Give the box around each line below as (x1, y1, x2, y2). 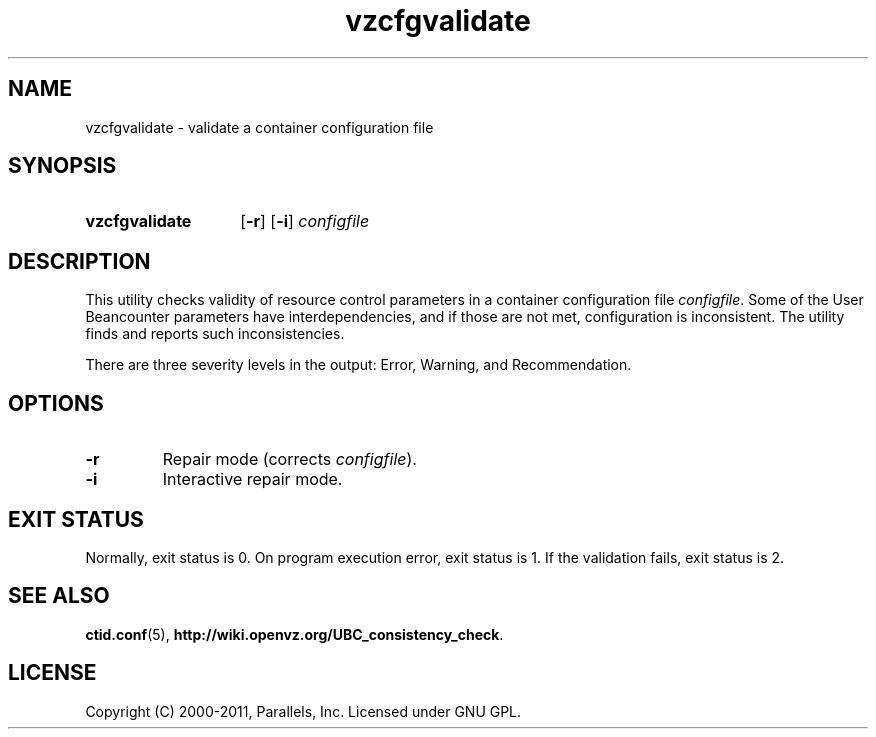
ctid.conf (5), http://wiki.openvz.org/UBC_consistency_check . (85, 625, 504, 643)
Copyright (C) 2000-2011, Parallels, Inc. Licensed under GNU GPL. (85, 702, 522, 720)
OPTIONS (8, 390, 104, 416)
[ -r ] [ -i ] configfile (240, 211, 370, 232)
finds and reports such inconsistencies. (85, 325, 345, 343)
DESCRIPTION (8, 248, 151, 274)
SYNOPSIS (8, 153, 117, 179)
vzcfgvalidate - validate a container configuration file (85, 118, 434, 136)
